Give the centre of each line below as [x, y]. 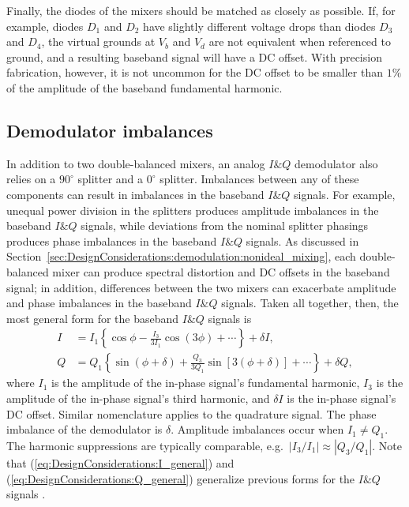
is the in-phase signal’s [341, 398]
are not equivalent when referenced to [300, 41]
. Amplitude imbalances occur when [257, 429]
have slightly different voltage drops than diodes [259, 26]
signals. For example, [345, 194]
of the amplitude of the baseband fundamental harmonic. [144, 87]
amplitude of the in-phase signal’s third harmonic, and [138, 398]
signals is [230, 318]
